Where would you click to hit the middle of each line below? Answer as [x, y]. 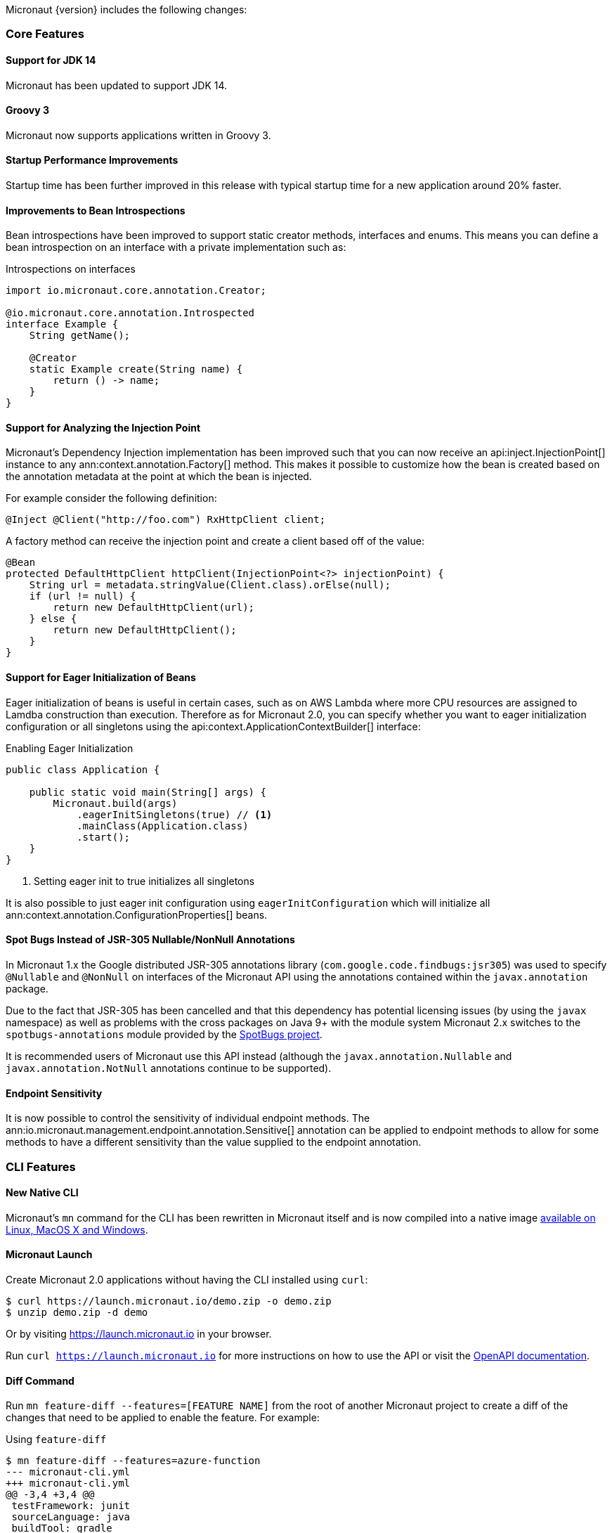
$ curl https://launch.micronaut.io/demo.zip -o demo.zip [169, 1301]
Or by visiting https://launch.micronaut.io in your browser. [139, 1333]
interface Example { [62, 324]
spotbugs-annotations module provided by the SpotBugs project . [164, 1034]
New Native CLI [42, 1193]
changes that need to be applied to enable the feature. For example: [163, 1418]
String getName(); [80, 336]
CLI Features [41, 1166]
